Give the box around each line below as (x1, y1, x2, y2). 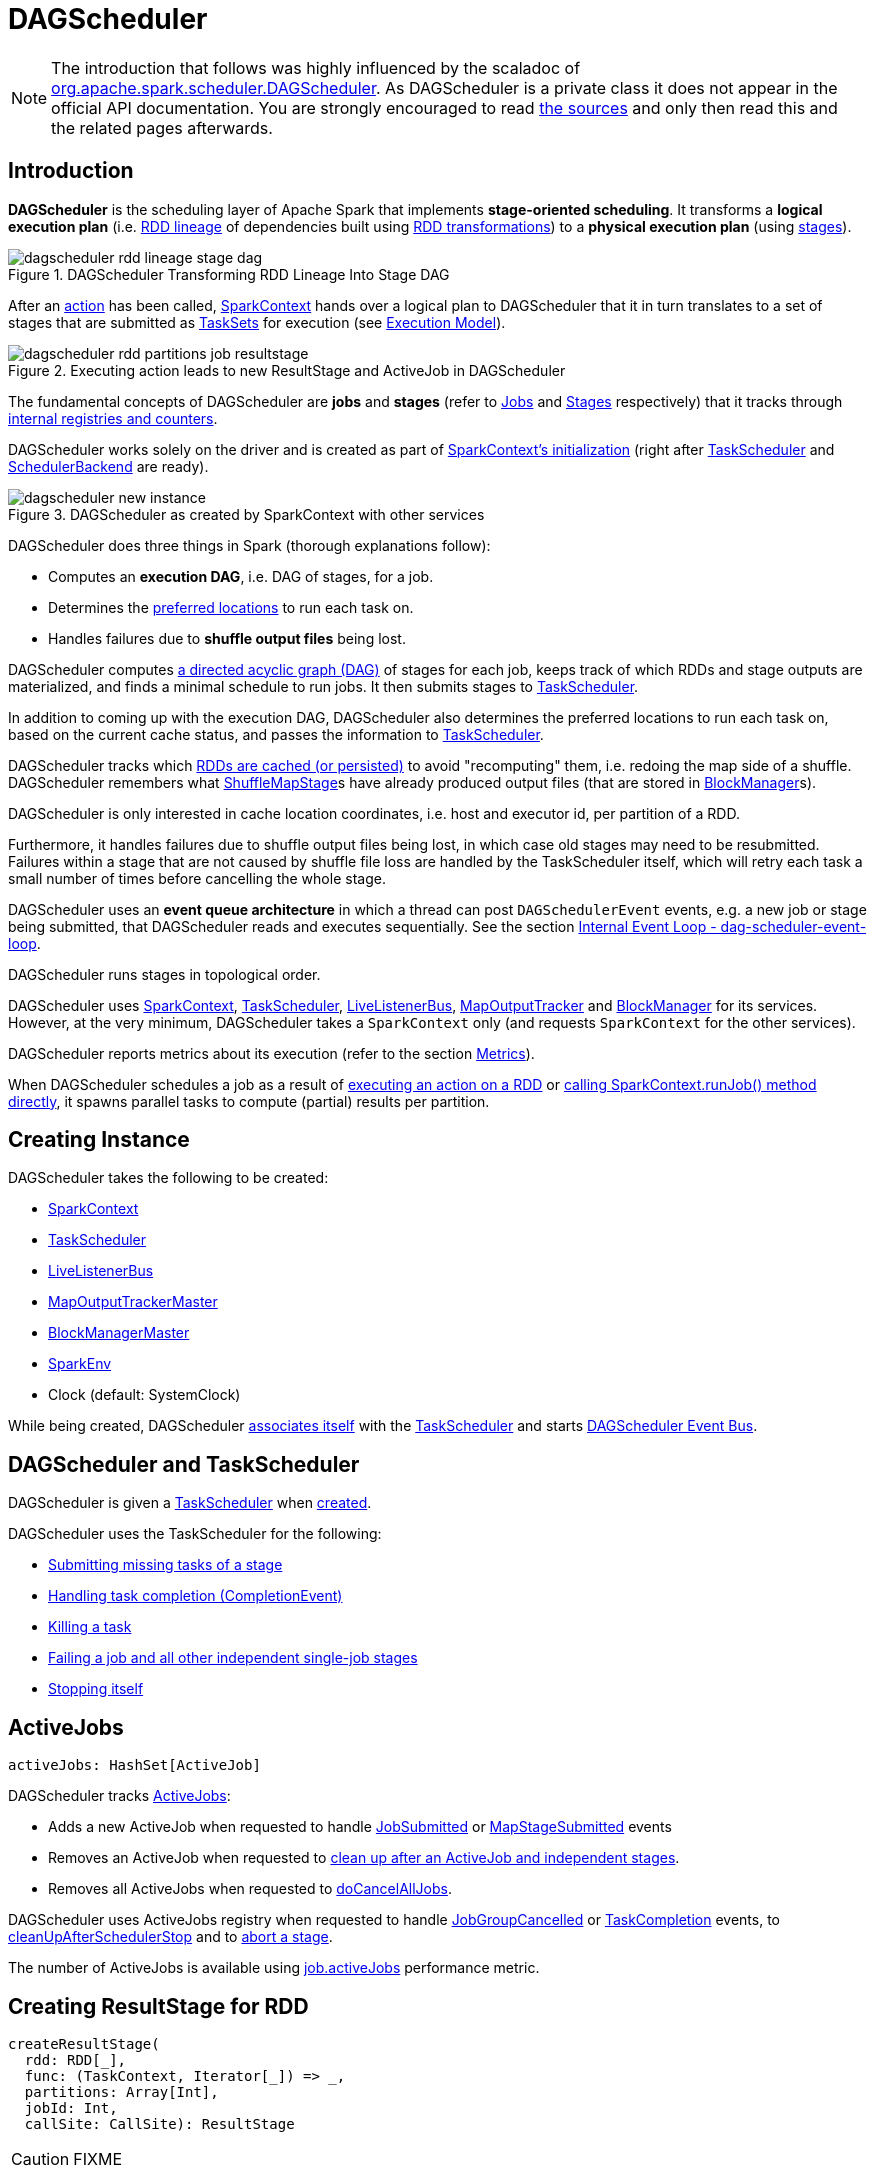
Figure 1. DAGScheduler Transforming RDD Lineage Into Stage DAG (8, 265, 450, 283)
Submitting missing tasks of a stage (48, 1556, 283, 1574)
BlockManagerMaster (48, 1324, 190, 1342)
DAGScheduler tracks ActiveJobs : (8, 1787, 231, 1805)
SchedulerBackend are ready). (8, 457, 209, 475)
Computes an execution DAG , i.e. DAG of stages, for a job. (48, 567, 434, 585)
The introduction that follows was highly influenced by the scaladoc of (51, 57, 581, 78)
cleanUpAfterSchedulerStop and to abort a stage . (8, 1928, 333, 1946)
